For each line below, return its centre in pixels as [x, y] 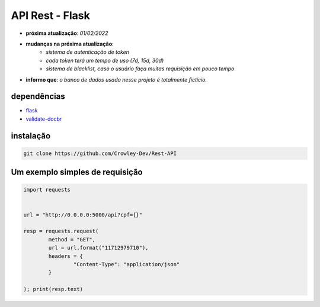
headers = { [65, 256]
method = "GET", [72, 239]
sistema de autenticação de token [88, 52]
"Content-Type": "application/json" [127, 264]
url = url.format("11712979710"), [98, 248]
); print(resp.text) [53, 289]
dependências [38, 97]
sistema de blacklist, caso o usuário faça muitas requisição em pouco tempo [140, 69]
